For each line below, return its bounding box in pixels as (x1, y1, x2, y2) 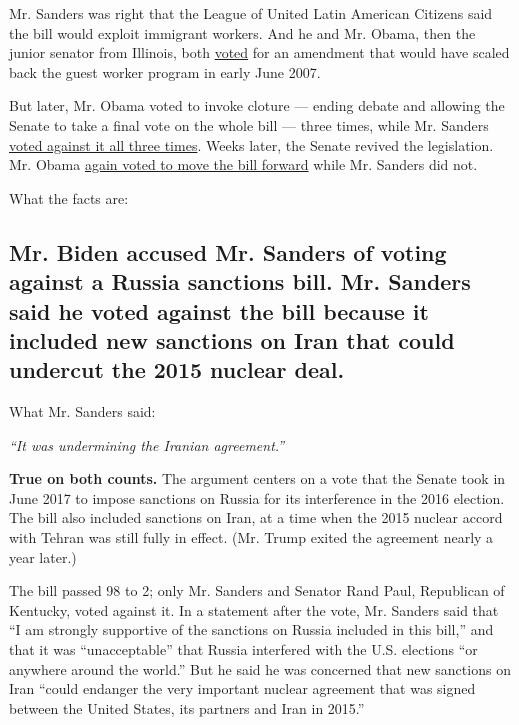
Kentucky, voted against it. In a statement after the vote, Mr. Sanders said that (9, 599, 499, 620)
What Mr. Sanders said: (9, 401, 156, 422)
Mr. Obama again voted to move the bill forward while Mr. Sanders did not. (9, 154, 478, 175)
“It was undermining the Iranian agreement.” (9, 434, 285, 455)
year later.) (9, 546, 77, 567)
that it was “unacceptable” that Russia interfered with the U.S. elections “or (9, 639, 478, 660)
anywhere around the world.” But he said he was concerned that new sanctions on (9, 658, 511, 679)
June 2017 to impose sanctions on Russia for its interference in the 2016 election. (9, 487, 505, 508)
